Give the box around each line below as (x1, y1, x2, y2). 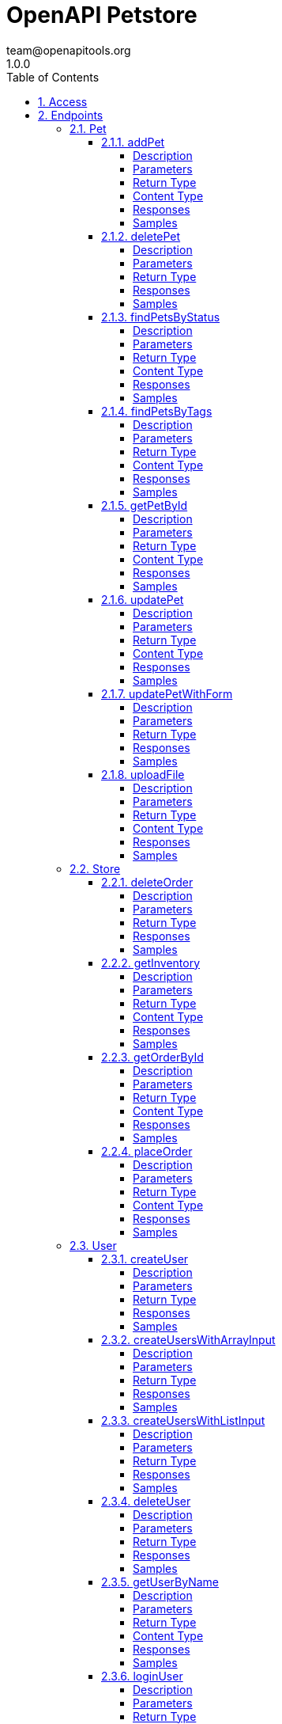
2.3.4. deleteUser (101, 1494, 191, 1508)
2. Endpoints (38, 108, 103, 122)
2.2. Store (70, 861, 121, 875)
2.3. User (70, 1238, 117, 1252)
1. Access (38, 94, 88, 108)
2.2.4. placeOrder (101, 1144, 193, 1158)
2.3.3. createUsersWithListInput (101, 1413, 265, 1427)
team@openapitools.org (6, 43, 131, 57)
